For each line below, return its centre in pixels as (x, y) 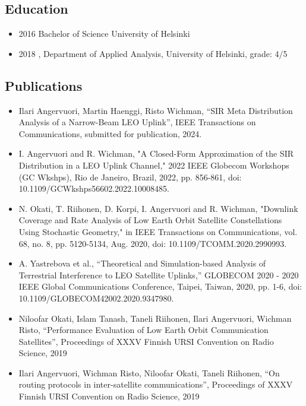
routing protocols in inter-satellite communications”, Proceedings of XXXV (156, 384)
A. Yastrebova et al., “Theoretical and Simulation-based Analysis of (142, 263)
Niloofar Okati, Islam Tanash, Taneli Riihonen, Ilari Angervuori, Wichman (155, 318)
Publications (44, 85)
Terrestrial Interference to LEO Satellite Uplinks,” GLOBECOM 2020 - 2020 (159, 275)
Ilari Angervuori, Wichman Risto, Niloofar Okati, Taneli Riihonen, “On (149, 372)
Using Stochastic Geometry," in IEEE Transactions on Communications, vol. (158, 231)
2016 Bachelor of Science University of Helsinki (104, 34)
